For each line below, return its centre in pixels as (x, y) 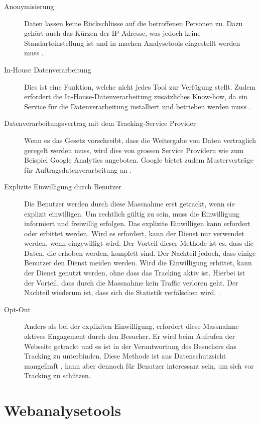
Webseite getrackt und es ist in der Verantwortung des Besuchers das (130, 346)
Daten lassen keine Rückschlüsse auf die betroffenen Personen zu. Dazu (134, 23)
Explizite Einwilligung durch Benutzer (63, 187)
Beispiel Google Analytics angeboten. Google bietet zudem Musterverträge (139, 160)
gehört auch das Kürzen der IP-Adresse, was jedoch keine (112, 33)
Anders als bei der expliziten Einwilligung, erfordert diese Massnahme (132, 326)
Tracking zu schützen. (57, 375)
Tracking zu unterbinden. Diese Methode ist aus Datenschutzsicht (125, 356)
